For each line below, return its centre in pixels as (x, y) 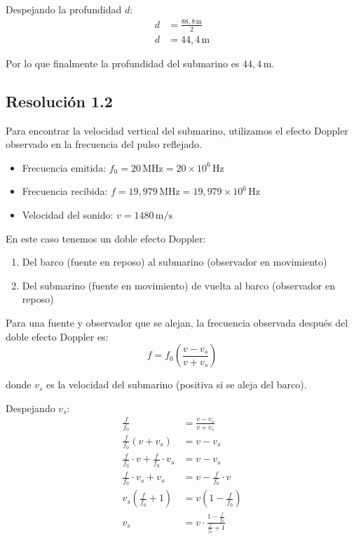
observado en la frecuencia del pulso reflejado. (104, 144)
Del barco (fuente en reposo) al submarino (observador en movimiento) (175, 262)
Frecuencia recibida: (65, 191)
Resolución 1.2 (59, 101)
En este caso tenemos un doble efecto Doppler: (106, 238)
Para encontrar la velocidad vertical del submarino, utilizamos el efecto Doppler (177, 130)
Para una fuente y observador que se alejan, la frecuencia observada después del (177, 322)
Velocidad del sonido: (68, 214)
